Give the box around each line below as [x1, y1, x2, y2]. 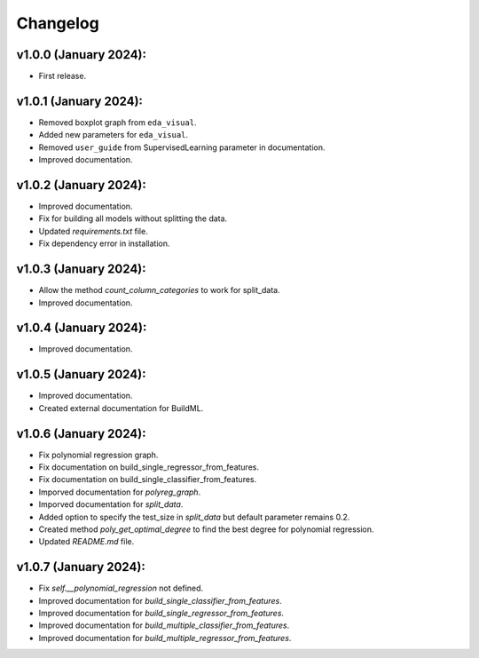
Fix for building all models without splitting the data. [38, 213, 228, 224]
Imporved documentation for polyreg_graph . [38, 487, 201, 497]
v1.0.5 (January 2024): [16, 367, 146, 382]
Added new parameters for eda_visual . [38, 130, 189, 140]
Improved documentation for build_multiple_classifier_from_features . [38, 620, 290, 630]
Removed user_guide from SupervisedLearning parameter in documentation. [38, 142, 326, 153]
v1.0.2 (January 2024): [16, 178, 146, 193]
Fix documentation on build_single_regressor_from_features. [38, 462, 259, 472]
